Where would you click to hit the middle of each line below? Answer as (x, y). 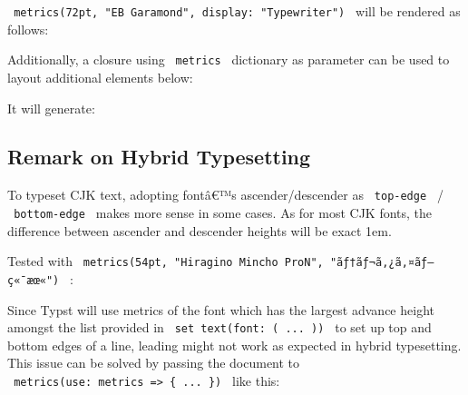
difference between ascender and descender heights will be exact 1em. (200, 230)
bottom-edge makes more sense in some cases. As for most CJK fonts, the (223, 212)
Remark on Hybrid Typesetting (159, 157)
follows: (28, 29)
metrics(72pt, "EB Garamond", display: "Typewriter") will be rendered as (237, 11)
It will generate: (51, 108)
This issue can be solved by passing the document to (154, 363)
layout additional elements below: (100, 77)
